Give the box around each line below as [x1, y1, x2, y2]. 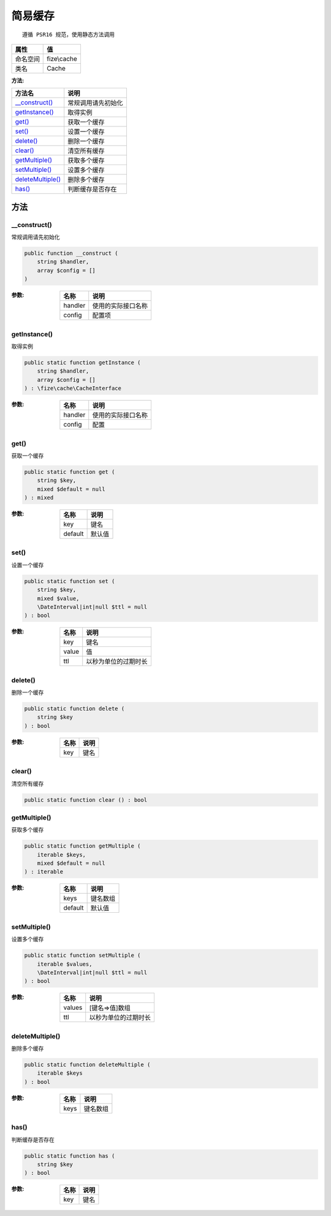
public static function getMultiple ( [24, 843, 141, 850]
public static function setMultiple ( [24, 952, 141, 959]
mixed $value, [37, 595, 80, 602]
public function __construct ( [24, 250, 119, 257]
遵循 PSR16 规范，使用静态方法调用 [22, 31, 115, 38]
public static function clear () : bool [24, 796, 147, 804]
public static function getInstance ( [24, 359, 141, 366]
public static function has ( [24, 1152, 115, 1160]
